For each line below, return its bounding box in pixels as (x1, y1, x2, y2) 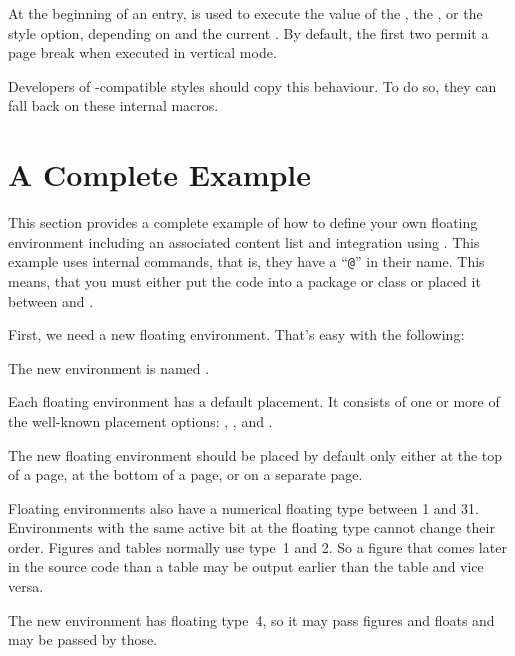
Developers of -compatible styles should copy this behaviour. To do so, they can (8, 75, 497, 96)
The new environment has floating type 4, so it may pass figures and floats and (8, 609, 495, 630)
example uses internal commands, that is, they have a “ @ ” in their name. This (8, 251, 485, 272)
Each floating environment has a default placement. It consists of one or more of (8, 391, 500, 412)
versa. (8, 576, 44, 597)
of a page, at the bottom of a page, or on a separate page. (8, 464, 363, 485)
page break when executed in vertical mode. (8, 42, 277, 63)
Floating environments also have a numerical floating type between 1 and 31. (8, 497, 479, 518)
